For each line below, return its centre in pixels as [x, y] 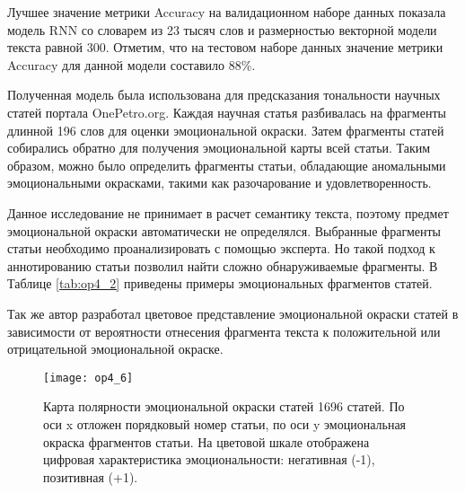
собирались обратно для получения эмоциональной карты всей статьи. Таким [219, 148]
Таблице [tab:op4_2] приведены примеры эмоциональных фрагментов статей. [220, 283]
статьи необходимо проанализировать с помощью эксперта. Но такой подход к [221, 248]
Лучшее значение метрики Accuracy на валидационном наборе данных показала [227, 12]
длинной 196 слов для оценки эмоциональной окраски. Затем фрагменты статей [226, 130]
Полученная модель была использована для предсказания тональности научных [224, 95]
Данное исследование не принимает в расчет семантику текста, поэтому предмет [228, 212]
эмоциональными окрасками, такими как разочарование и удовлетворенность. [219, 183]
